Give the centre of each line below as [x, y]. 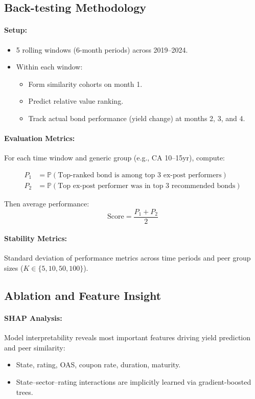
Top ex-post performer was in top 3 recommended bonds [147, 186]
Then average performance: [47, 203]
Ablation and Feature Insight [83, 296]
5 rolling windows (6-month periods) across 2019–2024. [102, 49]
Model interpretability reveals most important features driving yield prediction [127, 337]
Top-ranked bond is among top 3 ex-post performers [140, 175]
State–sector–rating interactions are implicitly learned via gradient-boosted [134, 382]
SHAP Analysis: [33, 318]
